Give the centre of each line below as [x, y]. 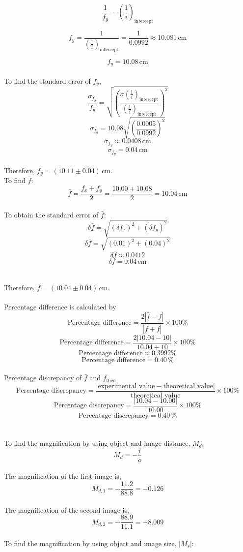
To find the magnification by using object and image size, [90, 543]
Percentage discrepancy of [43, 378]
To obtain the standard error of [51, 214]
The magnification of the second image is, [67, 509]
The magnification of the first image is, [63, 476]
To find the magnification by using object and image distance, [97, 443]
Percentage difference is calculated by [60, 307]
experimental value [126, 386]
